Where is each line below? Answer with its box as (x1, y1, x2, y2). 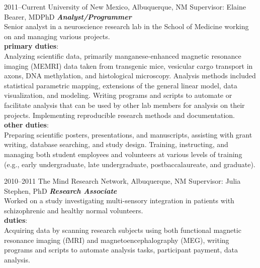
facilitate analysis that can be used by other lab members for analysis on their (4, 99, 245, 110)
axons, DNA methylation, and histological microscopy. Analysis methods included (4, 70, 256, 81)
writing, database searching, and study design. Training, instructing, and (4, 139, 228, 150)
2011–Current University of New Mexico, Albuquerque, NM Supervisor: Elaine (4, 2, 246, 12)
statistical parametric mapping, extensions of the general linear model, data (4, 80, 237, 90)
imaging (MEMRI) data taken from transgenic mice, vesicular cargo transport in (4, 60, 253, 71)
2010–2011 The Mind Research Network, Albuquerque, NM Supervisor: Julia (4, 176, 241, 186)
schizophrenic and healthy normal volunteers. (4, 205, 143, 215)
